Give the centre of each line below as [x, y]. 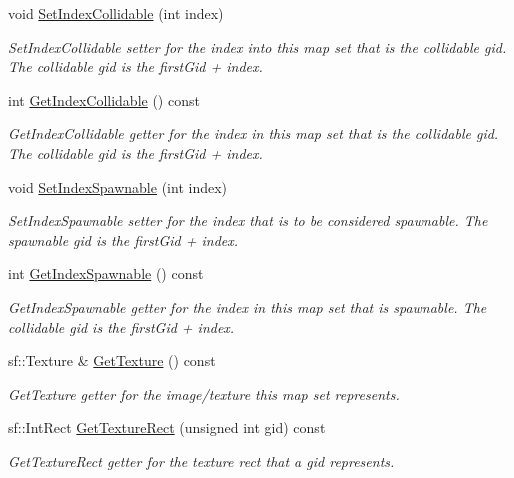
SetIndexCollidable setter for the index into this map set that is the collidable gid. [257, 46]
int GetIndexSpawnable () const [106, 273]
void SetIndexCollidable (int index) [116, 13]
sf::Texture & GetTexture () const [112, 360]
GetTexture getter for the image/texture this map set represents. [204, 393]
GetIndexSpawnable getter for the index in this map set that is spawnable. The [247, 306]
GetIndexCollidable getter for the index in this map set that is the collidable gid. [253, 133]
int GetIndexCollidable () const [104, 99]
